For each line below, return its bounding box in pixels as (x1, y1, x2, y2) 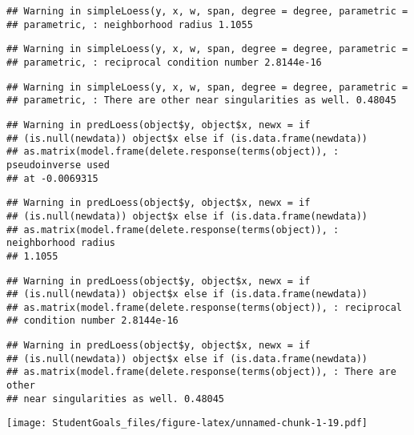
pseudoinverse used (6, 159, 110, 171)
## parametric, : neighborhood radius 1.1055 (6, 18, 253, 30)
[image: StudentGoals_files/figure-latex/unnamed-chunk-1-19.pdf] (6, 417, 368, 429)
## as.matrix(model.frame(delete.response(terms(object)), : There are (6, 366, 396, 378)
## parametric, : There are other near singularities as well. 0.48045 (6, 95, 396, 107)
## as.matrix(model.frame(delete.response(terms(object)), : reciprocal (6, 301, 402, 313)
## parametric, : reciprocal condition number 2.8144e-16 (6, 56, 322, 68)
